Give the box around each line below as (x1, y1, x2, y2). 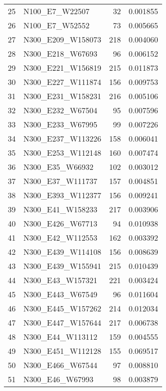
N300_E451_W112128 (23, 345, 102, 356)
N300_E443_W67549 (23, 288, 98, 300)
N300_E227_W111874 (23, 76, 102, 87)
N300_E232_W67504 (23, 104, 98, 116)
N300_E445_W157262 (23, 303, 102, 314)
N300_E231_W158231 (23, 90, 102, 102)
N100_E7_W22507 (23, 5, 90, 17)
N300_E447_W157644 (23, 317, 102, 328)
